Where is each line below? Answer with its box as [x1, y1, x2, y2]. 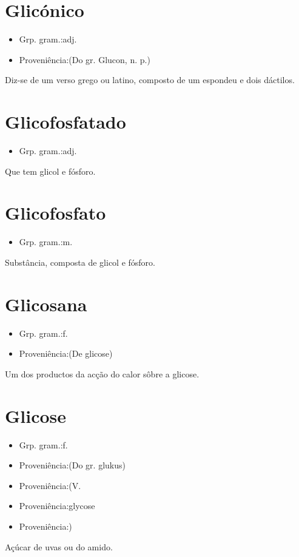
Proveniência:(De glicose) [19, 347, 113, 360]
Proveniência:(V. [19, 479, 81, 491]
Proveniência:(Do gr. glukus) [19, 459, 126, 471]
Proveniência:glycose [19, 499, 95, 512]
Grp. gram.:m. [19, 235, 73, 248]
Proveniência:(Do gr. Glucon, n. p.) [19, 53, 150, 66]
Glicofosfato [5, 200, 106, 225]
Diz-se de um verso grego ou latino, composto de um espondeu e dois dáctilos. [5, 73, 295, 86]
